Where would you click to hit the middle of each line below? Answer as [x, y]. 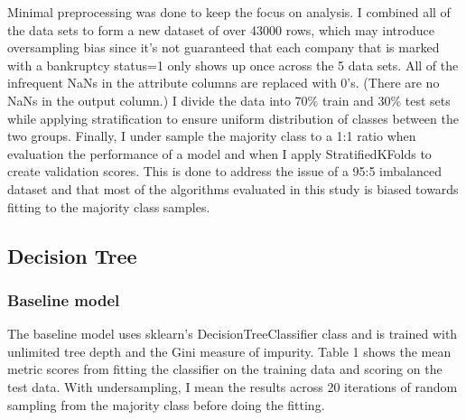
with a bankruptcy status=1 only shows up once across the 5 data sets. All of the [233, 65]
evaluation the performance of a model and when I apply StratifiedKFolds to [219, 153]
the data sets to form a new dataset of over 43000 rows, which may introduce [221, 29]
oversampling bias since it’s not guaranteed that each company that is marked [224, 47]
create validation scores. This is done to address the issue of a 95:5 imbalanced [224, 171]
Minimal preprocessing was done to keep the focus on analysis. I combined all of [229, 12]
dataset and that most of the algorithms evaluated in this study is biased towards [233, 188]
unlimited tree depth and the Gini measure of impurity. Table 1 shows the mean [229, 351]
